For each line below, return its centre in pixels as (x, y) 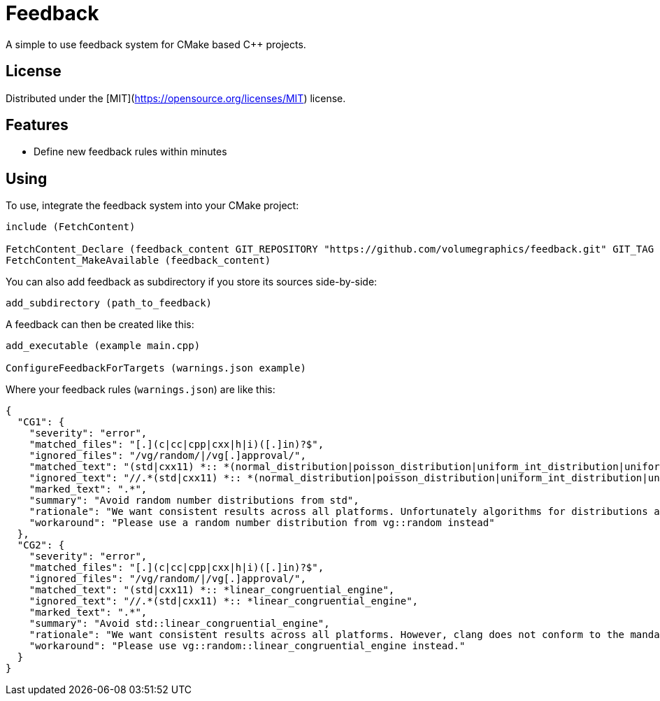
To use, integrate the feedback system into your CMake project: (152, 206)
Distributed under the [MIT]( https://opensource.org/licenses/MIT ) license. (176, 98)
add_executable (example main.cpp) (103, 346)
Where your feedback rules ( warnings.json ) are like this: (141, 390)
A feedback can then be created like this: (100, 325)
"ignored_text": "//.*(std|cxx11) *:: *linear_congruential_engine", (224, 601)
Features (37, 125)
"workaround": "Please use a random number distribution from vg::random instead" (262, 523)
